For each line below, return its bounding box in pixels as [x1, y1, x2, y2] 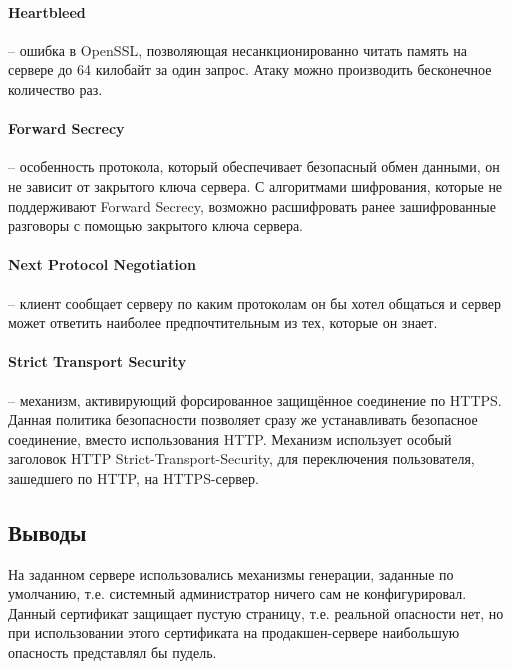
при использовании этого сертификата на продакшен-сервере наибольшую [8, 622, 460, 643]
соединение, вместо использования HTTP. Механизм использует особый [8, 428, 452, 449]
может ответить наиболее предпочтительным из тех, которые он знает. [8, 312, 438, 333]
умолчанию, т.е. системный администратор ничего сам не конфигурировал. [8, 583, 467, 604]
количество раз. [8, 78, 103, 99]
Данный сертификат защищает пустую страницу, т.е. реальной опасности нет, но [8, 602, 504, 623]
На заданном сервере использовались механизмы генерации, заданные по [8, 563, 454, 584]
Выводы [8, 516, 87, 547]
